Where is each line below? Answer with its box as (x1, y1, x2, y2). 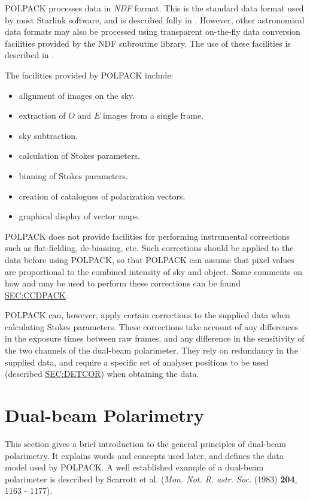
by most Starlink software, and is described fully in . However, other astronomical (5, 13, 305, 26)
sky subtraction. (19, 129, 78, 141)
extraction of (19, 109, 66, 122)
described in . (5, 49, 54, 61)
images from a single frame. (102, 109, 204, 122)
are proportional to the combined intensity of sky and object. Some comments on (5, 265, 302, 277)
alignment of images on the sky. (19, 89, 135, 101)
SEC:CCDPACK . (5, 288, 68, 301)
